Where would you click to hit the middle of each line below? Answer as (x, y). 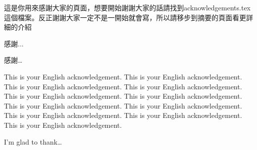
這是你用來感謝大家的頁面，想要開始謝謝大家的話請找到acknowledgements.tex (127, 7)
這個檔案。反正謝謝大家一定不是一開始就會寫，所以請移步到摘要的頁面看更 (125, 17)
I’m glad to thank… (33, 141)
